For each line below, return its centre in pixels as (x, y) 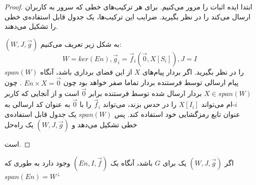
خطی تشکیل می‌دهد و (105, 125)
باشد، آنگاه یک (131, 163)
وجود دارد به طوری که (38, 163)
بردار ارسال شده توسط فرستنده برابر (145, 93)
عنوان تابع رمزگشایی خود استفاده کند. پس (177, 114)
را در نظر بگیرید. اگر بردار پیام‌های (193, 71)
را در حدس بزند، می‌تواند (140, 104)
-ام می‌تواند (218, 104)
